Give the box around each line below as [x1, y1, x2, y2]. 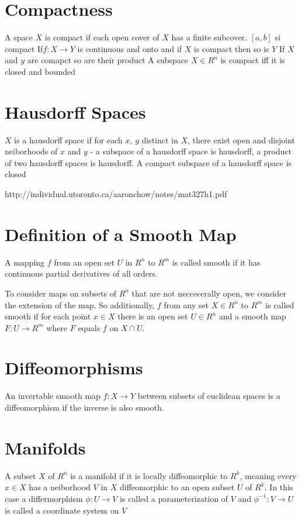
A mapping [5, 256, 45, 268]
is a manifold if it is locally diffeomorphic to [70, 469, 228, 481]
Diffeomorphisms [5, 356, 143, 380]
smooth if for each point [5, 310, 91, 322]
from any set [164, 298, 209, 311]
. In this [264, 481, 293, 493]
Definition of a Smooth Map [5, 222, 237, 246]
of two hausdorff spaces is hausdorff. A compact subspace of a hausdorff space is [5, 156, 292, 168]
